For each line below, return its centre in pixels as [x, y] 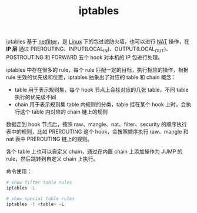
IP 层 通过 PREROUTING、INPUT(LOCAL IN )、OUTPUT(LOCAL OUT [85, 49]
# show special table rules [41, 198]
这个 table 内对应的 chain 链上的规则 [64, 112]
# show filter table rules [39, 182]
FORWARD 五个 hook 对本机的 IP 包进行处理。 [107, 57]
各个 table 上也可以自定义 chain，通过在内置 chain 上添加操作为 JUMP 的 [94, 151]
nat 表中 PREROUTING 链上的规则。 [49, 139]
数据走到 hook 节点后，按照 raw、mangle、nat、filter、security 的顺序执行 [96, 124]
